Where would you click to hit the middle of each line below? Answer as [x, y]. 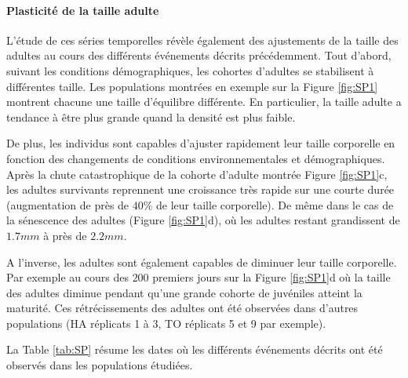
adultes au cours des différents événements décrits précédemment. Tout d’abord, [199, 55]
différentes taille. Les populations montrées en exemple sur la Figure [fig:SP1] [192, 86]
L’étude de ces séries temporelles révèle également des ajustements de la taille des [202, 40]
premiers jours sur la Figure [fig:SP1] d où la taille [271, 277]
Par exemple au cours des [67, 277]
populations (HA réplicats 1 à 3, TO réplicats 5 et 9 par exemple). [166, 323]
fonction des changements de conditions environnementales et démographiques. [196, 158]
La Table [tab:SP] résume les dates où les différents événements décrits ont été [195, 349]
